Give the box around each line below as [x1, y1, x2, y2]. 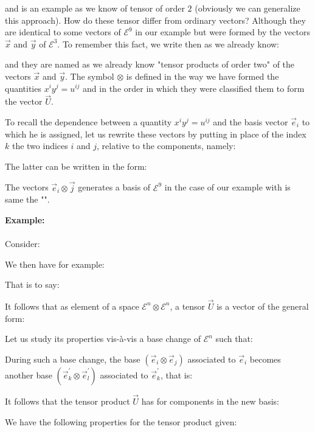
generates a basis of [78, 181, 151, 193]
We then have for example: [5, 257, 105, 270]
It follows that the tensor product [5, 394, 130, 407]
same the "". [5, 193, 50, 206]
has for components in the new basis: [141, 394, 279, 407]
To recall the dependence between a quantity [5, 115, 172, 128]
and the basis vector [213, 115, 288, 128]
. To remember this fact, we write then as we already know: [57, 37, 280, 50]
